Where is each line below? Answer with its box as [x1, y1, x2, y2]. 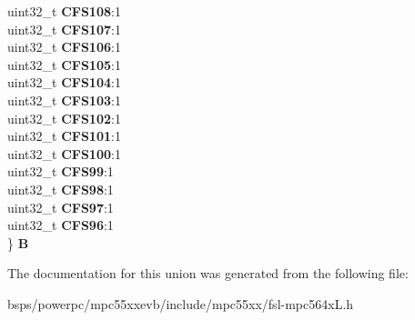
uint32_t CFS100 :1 [7, 144, 121, 163]
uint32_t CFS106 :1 [7, 37, 121, 56]
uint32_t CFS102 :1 [7, 108, 121, 127]
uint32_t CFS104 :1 [7, 73, 121, 92]
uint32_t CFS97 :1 [7, 197, 114, 216]
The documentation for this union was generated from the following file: [7, 264, 409, 283]
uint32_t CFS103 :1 [7, 90, 121, 109]
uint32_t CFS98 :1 [7, 179, 114, 198]
